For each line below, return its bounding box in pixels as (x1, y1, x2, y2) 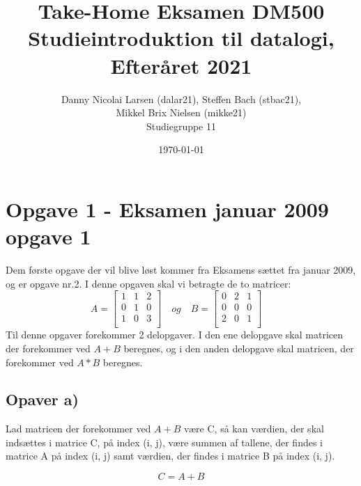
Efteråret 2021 (110, 51, 252, 79)
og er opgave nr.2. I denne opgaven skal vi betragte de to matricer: (6, 276, 291, 290)
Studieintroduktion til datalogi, (28, 24, 335, 52)
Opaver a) (6, 389, 79, 410)
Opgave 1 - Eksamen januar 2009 (6, 194, 329, 223)
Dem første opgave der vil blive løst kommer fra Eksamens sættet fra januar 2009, (6, 262, 356, 276)
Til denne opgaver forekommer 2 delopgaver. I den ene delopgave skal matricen (6, 327, 344, 342)
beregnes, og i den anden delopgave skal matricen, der (123, 340, 354, 355)
